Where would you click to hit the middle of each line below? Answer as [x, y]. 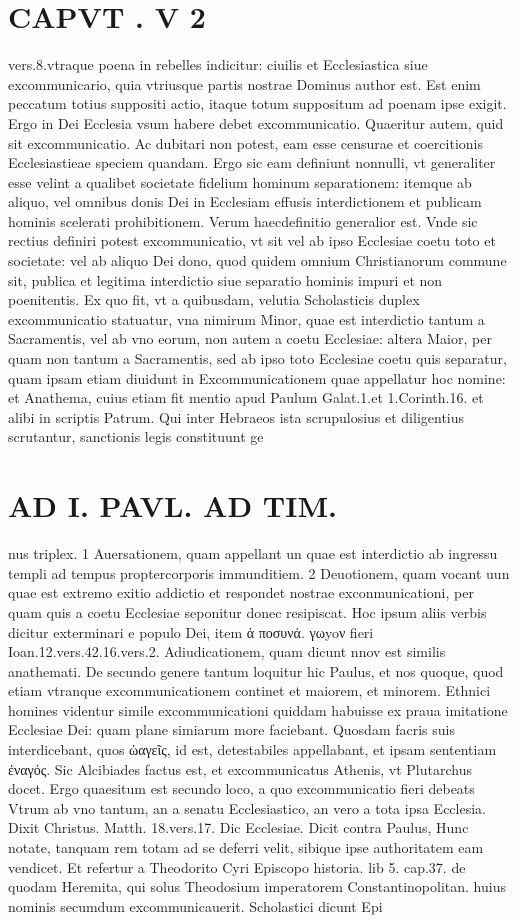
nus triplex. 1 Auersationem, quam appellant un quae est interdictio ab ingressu [253, 553]
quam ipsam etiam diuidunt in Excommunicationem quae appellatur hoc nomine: [257, 377]
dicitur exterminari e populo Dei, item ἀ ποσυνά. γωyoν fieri [191, 631]
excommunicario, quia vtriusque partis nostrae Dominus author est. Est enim [244, 83]
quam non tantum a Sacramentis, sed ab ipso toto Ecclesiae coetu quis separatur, [257, 358]
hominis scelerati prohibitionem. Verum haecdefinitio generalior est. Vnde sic [243, 220]
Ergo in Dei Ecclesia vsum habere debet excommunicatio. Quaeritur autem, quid [256, 122]
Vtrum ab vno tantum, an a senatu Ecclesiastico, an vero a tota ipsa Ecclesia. [247, 807]
